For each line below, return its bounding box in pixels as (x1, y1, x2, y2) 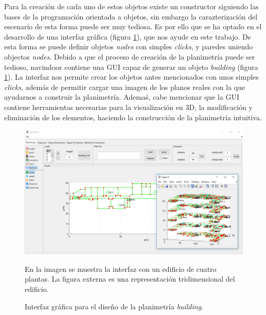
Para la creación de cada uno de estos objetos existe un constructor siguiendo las (4, 1, 259, 11)
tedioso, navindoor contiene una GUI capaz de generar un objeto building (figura (4, 61, 258, 72)
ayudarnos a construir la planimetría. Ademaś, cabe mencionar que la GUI (4, 91, 240, 102)
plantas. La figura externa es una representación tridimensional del (25, 273, 235, 284)
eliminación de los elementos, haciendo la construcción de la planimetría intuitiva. (4, 112, 262, 122)
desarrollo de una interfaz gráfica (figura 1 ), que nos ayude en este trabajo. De (4, 31, 251, 42)
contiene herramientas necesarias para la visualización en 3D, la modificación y (4, 101, 253, 112)
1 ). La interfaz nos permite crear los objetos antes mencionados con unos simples (4, 71, 259, 82)
